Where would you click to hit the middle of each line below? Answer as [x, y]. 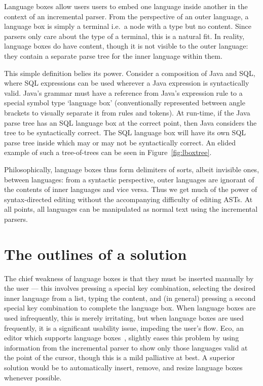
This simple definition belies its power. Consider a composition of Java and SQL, [130, 73]
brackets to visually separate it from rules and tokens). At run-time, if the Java [127, 112]
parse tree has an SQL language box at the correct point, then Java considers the [130, 122]
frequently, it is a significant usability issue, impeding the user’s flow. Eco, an [124, 327]
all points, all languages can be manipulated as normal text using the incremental [131, 209]
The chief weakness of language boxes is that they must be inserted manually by [129, 278]
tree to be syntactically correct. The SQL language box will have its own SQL [125, 132]
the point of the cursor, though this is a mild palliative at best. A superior [120, 357]
